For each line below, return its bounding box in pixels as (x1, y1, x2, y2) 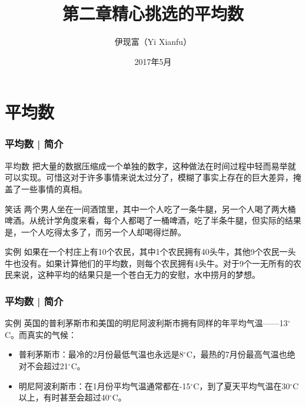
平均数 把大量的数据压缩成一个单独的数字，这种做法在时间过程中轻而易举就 (5, 159, 296, 172)
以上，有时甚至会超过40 (18, 391, 109, 403)
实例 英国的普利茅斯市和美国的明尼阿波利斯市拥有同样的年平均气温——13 (5, 317, 288, 329)
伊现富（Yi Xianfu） (114, 35, 192, 48)
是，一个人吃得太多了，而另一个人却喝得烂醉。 (5, 225, 186, 238)
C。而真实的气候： (5, 328, 77, 340)
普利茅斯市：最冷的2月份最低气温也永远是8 (18, 348, 184, 360)
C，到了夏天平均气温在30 (193, 379, 290, 392)
